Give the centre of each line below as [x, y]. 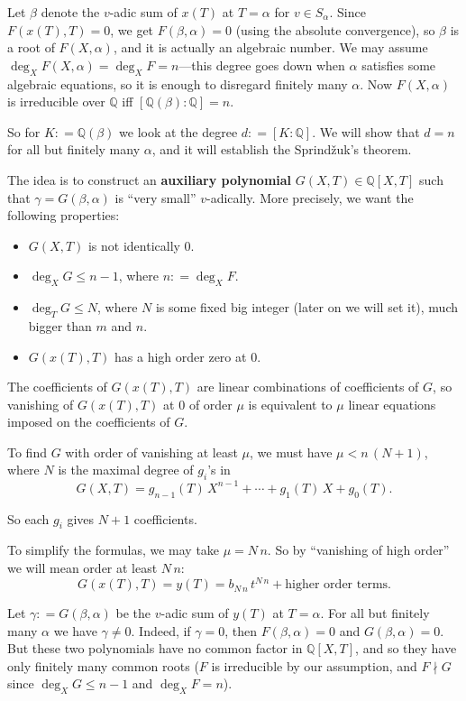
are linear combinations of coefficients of [308, 387]
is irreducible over [56, 101]
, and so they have [406, 648]
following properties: [64, 215]
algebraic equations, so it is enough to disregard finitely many [178, 83]
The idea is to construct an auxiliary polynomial [150, 179]
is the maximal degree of [126, 470]
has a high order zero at [181, 356]
